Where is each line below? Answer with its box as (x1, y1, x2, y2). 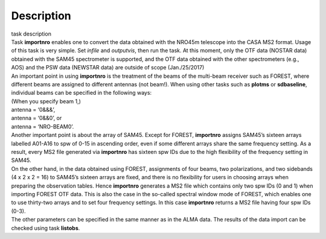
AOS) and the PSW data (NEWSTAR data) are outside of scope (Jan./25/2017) (11, 64, 205, 71)
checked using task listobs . (11, 224, 80, 232)
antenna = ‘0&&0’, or (11, 115, 62, 122)
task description (11, 30, 51, 37)
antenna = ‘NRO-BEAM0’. (11, 123, 74, 130)
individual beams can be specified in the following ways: (11, 89, 152, 97)
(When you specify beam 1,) (11, 97, 81, 105)
